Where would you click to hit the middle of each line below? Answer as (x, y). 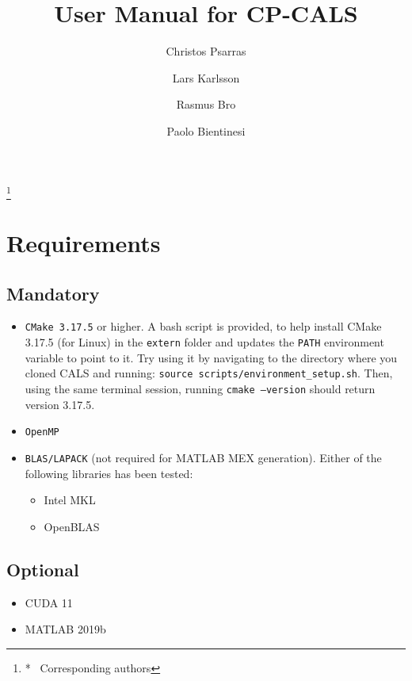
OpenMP (42, 432)
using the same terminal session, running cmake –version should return (200, 388)
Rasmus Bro (206, 104)
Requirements (84, 243)
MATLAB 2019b (65, 629)
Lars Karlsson (206, 77)
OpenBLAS (72, 526)
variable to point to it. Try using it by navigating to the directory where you (211, 357)
